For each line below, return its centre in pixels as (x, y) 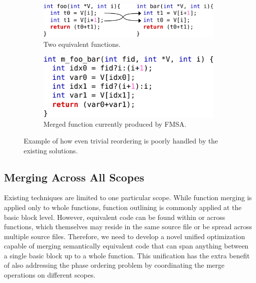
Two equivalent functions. (82, 44)
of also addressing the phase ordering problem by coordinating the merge (114, 265)
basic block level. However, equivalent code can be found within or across (115, 217)
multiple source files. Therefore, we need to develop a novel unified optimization (125, 236)
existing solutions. (51, 150)
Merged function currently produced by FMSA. (115, 124)
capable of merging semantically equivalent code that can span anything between (126, 246)
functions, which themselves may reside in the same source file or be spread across (128, 227)
